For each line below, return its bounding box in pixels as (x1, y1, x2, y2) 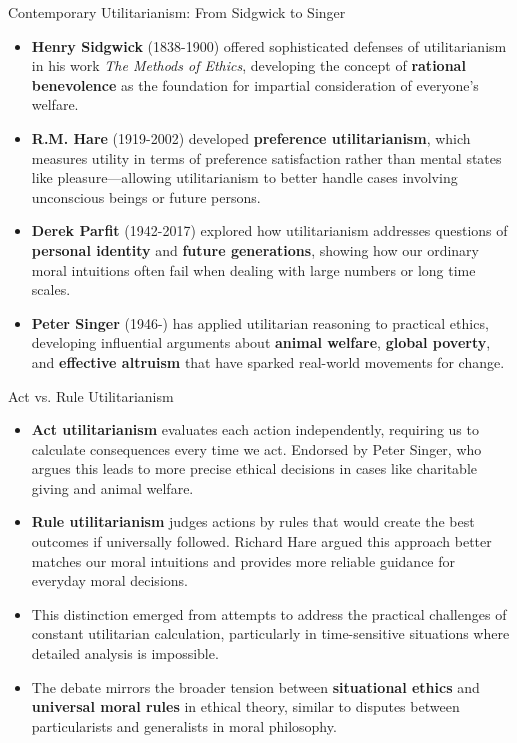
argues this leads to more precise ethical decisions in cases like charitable (31, 458, 477, 479)
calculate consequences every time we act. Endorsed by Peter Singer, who (31, 438, 482, 459)
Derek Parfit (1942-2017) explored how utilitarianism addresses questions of (31, 220, 508, 241)
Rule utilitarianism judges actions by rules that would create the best (31, 511, 475, 532)
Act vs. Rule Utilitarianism (8, 385, 174, 406)
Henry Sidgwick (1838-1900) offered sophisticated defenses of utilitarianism (31, 35, 507, 56)
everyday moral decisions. (31, 570, 188, 591)
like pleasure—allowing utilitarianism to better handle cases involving (31, 167, 458, 188)
